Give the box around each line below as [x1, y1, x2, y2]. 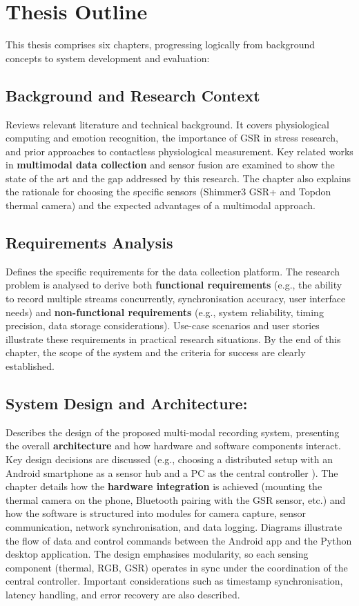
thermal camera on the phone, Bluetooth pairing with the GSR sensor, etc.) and [6, 492, 346, 507]
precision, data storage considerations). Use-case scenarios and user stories [6, 318, 320, 333]
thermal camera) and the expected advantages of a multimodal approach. [6, 198, 316, 213]
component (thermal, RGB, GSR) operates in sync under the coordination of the [6, 560, 348, 574]
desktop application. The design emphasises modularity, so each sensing [6, 547, 309, 561]
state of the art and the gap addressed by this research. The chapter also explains [6, 170, 351, 185]
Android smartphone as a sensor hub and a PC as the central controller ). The [6, 465, 338, 480]
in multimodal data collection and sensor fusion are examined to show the [6, 157, 335, 172]
